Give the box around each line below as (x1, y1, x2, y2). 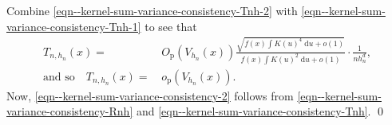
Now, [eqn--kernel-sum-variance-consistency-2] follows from (6, 87, 294, 104)
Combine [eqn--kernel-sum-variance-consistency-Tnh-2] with (6, 2, 298, 18)
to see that (145, 18, 197, 34)
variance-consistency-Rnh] (6, 103, 133, 119)
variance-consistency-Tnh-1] (6, 18, 141, 34)
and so (43, 71, 75, 83)
